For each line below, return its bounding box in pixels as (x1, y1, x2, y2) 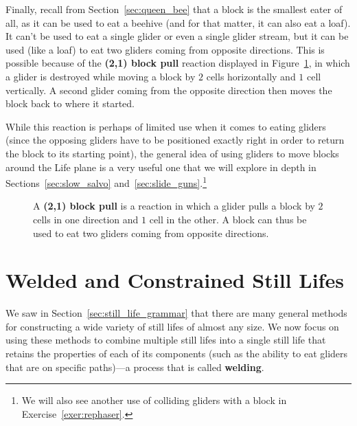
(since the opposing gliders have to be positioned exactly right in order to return (5, 133, 345, 147)
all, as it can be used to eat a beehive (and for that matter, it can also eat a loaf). (5, 15, 351, 30)
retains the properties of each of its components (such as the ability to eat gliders (5, 346, 348, 361)
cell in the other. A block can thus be (149, 212, 307, 226)
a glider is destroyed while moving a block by (5, 69, 196, 83)
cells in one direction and (33, 212, 139, 226)
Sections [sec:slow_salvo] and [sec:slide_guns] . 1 (5, 174, 207, 190)
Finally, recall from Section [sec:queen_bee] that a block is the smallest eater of (5, 2, 343, 16)
